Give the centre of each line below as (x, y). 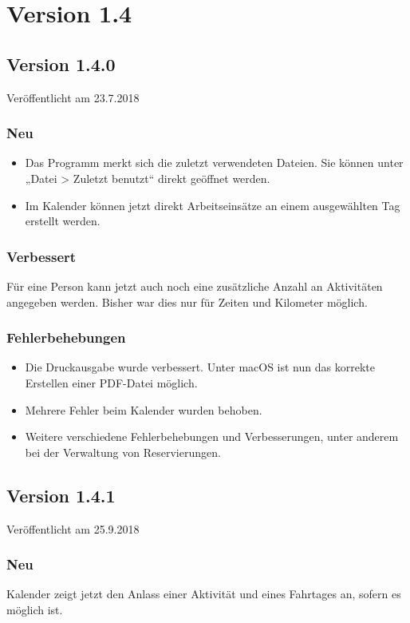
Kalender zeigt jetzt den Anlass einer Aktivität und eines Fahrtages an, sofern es (204, 594)
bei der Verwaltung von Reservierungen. (123, 452)
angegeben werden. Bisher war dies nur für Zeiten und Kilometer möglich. (187, 302)
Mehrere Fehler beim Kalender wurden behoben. (144, 409)
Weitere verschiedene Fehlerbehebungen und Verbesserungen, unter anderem (212, 436)
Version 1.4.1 (61, 495)
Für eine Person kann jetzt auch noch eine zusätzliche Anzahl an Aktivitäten (195, 286)
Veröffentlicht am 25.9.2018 (73, 528)
